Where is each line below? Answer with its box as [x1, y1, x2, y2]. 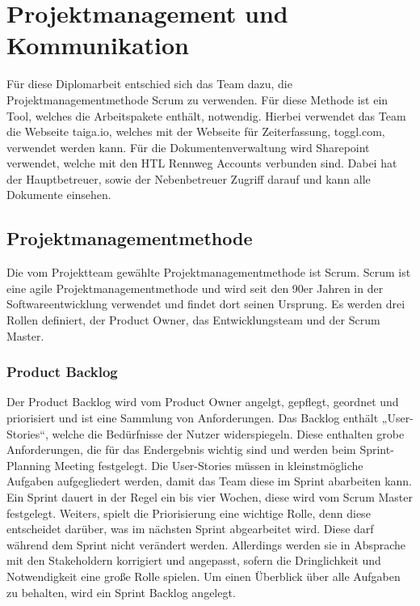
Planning [6, 456, 51, 473]
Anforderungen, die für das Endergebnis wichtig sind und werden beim [6, 441, 356, 458]
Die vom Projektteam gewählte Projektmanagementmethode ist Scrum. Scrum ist [6, 264, 411, 281]
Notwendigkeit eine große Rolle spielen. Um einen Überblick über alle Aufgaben [6, 567, 401, 584]
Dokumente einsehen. [6, 186, 111, 203]
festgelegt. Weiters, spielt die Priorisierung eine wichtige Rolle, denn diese [6, 504, 371, 521]
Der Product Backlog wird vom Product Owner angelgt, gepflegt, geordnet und [6, 393, 399, 410]
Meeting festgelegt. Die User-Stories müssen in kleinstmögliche [54, 456, 363, 473]
